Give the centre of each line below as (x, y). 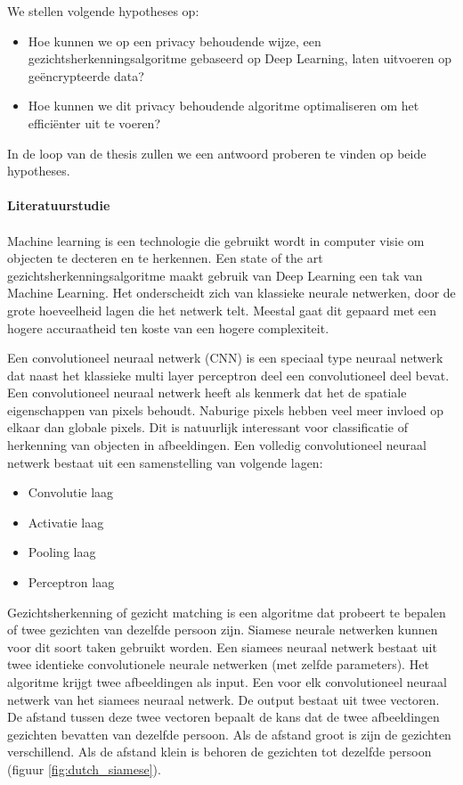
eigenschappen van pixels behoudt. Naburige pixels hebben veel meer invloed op (225, 409)
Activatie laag (66, 522)
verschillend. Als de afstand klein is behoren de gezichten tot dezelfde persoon (219, 752)
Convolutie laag (71, 492)
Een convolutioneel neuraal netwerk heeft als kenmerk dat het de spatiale (207, 392)
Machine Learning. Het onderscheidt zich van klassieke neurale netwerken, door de (231, 293)
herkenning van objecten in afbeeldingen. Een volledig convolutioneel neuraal (217, 445)
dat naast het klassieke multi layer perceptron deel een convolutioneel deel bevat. (228, 375)
